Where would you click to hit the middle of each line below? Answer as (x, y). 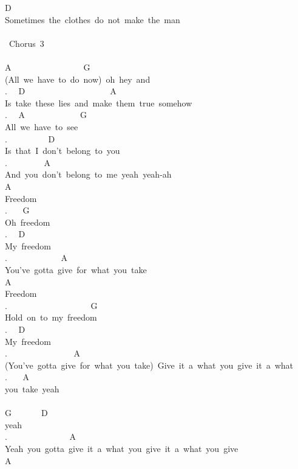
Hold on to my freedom (51, 317)
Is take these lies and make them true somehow (99, 102)
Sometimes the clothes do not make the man (93, 19)
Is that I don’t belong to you (63, 151)
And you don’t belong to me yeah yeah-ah (88, 174)
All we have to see (42, 126)
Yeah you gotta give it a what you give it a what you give (122, 448)
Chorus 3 (26, 43)
